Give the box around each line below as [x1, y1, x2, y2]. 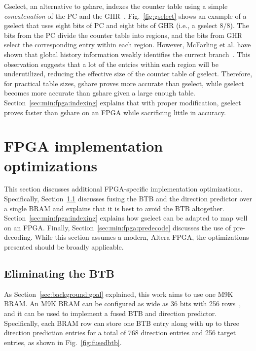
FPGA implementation [4, 136, 163, 156]
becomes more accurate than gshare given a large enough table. [4, 88, 195, 98]
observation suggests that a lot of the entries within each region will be [4, 59, 219, 69]
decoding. [4, 232, 33, 242]
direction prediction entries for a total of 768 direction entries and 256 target [4, 327, 236, 338]
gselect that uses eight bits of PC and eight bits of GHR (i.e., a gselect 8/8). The [4, 20, 249, 31]
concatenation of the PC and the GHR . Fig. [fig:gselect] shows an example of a [4, 10, 247, 21]
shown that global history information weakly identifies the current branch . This [4, 49, 251, 59]
